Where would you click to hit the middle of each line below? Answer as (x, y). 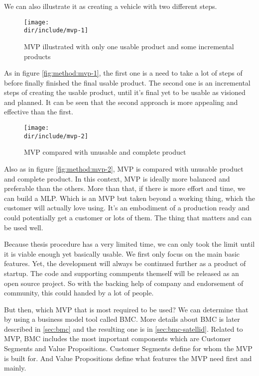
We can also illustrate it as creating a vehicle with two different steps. (111, 6)
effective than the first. (39, 112)
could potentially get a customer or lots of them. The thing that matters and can (128, 217)
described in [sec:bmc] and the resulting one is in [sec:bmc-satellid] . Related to (124, 329)
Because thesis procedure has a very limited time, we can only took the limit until (129, 244)
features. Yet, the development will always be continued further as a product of (125, 263)
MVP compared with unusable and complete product (105, 152)
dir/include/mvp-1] (56, 31)
